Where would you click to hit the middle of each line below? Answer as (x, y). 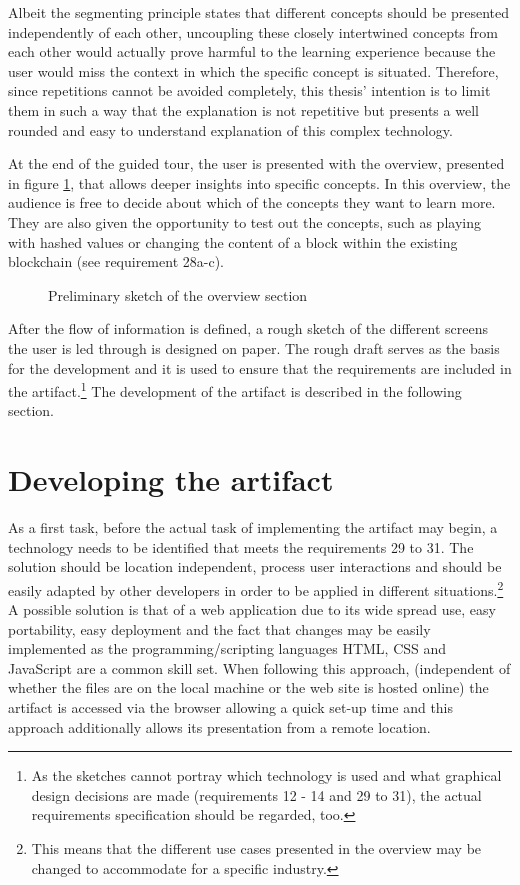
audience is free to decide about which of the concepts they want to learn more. (252, 202)
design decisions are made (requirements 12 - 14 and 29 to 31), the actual (256, 794)
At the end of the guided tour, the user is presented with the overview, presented (256, 163)
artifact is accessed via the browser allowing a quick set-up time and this (231, 707)
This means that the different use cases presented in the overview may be (256, 848)
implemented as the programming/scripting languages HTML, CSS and (227, 648)
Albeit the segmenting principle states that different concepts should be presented (259, 12)
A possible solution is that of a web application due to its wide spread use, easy (252, 609)
